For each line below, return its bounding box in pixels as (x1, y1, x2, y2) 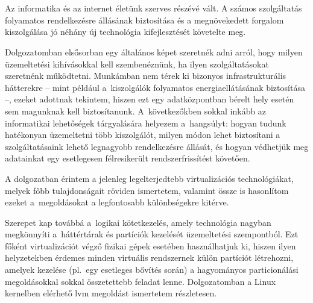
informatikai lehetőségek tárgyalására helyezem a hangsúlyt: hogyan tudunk (5, 116, 286, 129)
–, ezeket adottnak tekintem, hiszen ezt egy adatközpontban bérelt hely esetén (5, 93, 294, 105)
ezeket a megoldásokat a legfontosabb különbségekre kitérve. (5, 196, 229, 208)
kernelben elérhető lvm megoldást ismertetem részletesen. (5, 287, 217, 299)
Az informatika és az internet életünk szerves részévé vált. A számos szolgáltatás (5, 2, 302, 14)
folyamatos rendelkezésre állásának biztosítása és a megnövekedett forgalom (5, 13, 284, 26)
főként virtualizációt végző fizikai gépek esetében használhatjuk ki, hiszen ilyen (5, 239, 296, 252)
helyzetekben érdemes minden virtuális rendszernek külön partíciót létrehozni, (5, 251, 294, 264)
